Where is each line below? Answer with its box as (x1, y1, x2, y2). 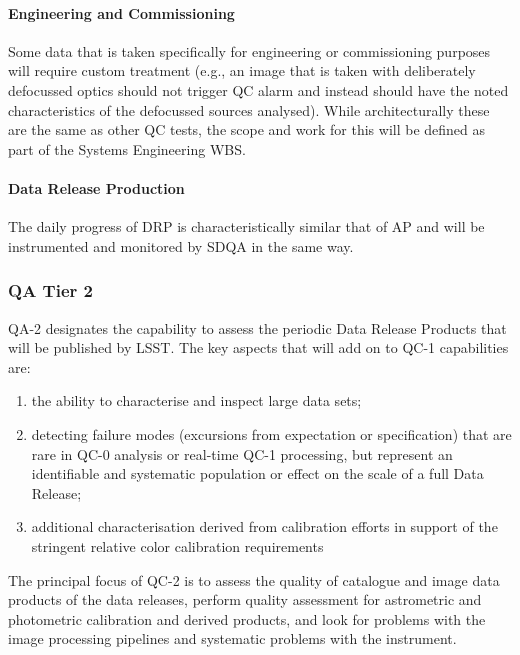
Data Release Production (8, 177, 185, 198)
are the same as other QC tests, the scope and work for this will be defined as (8, 119, 486, 140)
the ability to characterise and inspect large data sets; (31, 390, 362, 411)
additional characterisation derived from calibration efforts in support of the (31, 516, 498, 537)
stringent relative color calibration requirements (31, 535, 324, 556)
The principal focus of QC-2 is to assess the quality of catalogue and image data (8, 569, 500, 590)
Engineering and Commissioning (8, 2, 235, 23)
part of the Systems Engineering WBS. (8, 138, 246, 159)
